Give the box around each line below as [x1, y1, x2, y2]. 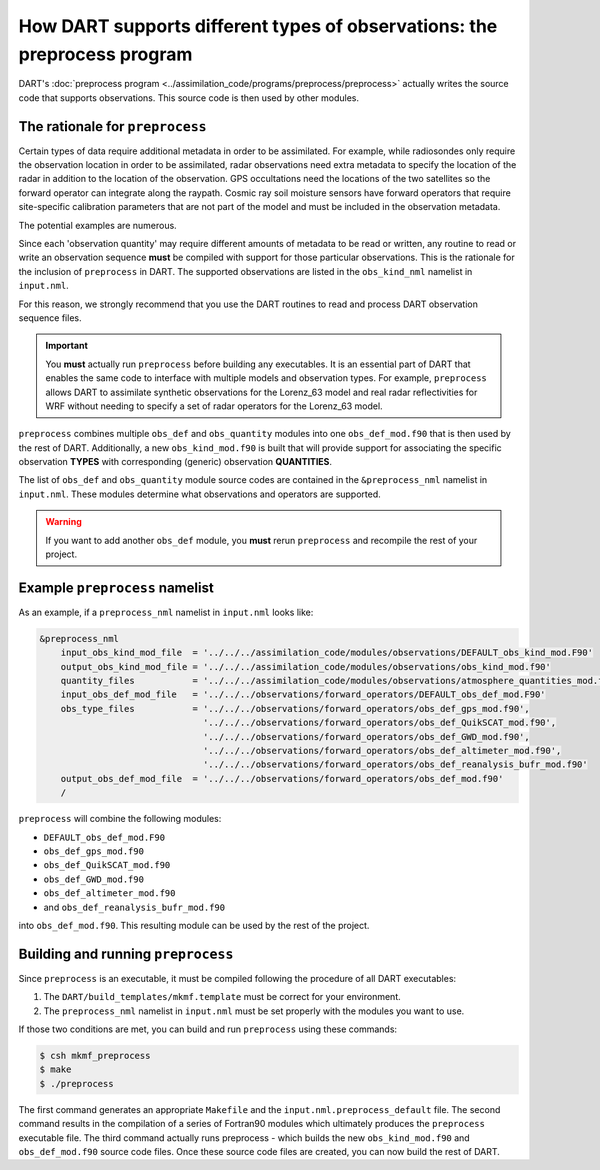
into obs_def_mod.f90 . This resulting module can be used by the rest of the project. [18, 919, 370, 931]
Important [45, 340, 89, 352]
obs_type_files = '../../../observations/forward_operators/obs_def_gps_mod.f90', [60, 703, 530, 714]
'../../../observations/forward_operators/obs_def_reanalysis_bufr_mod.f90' [202, 759, 589, 770]
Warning [45, 516, 82, 528]
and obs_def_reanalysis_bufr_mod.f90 [43, 901, 225, 913]
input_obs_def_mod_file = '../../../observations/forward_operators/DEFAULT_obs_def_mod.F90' [60, 689, 546, 700]
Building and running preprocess [18, 945, 234, 962]
